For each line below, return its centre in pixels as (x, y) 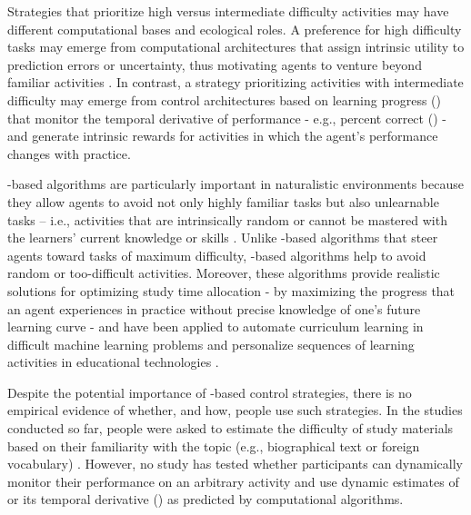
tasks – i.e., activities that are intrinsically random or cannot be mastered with (227, 219)
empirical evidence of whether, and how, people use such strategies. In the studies (235, 410)
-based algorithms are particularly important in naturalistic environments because (235, 184)
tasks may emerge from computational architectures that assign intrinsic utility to (236, 47)
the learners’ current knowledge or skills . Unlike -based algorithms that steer (223, 238)
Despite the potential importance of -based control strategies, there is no (210, 392)
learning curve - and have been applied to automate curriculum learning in (215, 327)
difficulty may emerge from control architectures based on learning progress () (224, 99)
